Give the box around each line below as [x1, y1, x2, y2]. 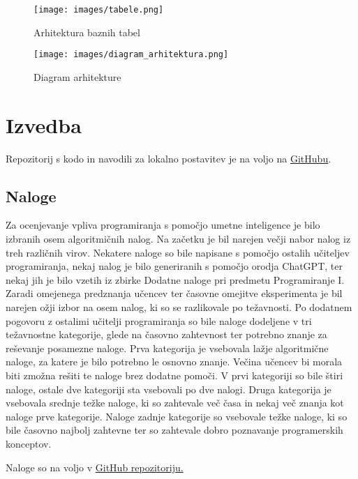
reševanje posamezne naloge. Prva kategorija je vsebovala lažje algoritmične [6, 340, 329, 355]
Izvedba [6, 110, 82, 139]
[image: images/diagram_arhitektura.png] [33, 50, 229, 60]
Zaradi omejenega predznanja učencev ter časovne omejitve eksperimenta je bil [6, 286, 343, 301]
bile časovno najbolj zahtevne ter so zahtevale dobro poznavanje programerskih [6, 423, 343, 437]
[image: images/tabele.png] [33, 5, 164, 15]
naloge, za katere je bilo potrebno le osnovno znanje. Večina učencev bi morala [6, 354, 343, 369]
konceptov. [6, 436, 52, 450]
